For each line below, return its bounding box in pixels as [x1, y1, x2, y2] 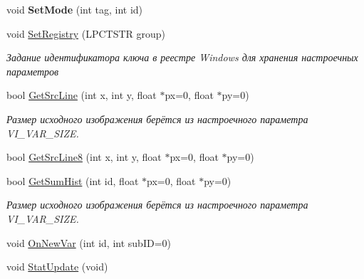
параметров [6, 63, 59, 78]
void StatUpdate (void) [6, 259, 108, 274]
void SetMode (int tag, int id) [6, 2, 143, 16]
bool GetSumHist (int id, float [6, 173, 139, 188]
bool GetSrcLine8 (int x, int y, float [6, 149, 162, 164]
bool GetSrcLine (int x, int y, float [6, 88, 157, 102]
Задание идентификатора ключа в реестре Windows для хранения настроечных [6, 50, 358, 65]
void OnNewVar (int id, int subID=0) [6, 235, 171, 250]
